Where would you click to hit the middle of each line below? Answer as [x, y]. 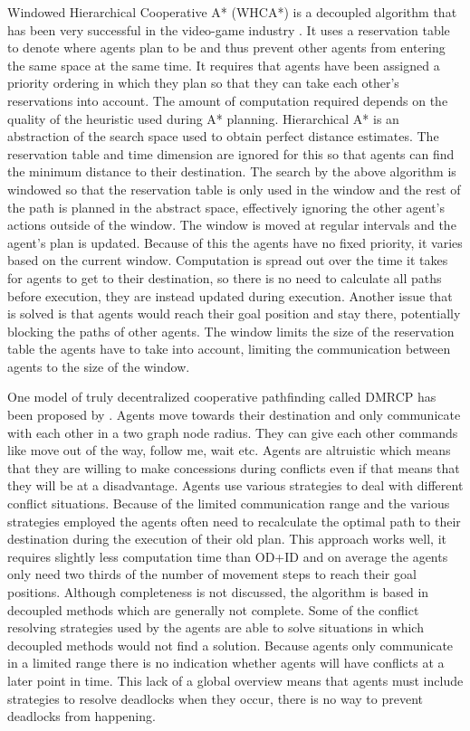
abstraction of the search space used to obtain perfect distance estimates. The [223, 136]
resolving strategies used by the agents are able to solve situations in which [216, 627]
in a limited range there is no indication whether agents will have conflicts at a [226, 663]
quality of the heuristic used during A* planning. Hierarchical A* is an [203, 118]
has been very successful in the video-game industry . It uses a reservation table [229, 29]
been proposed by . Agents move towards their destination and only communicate [234, 415]
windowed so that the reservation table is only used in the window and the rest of [234, 189]
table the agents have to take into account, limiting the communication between [229, 349]
